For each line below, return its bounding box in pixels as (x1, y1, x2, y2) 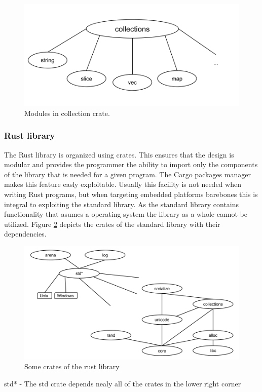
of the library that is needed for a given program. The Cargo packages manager (4, 169, 251, 179)
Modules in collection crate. (24, 107, 110, 118)
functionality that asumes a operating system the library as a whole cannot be (4, 209, 248, 219)
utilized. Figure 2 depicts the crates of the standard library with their (4, 218, 220, 229)
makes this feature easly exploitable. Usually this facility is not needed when (4, 179, 241, 189)
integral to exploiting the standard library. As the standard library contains (4, 199, 239, 209)
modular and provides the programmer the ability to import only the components (4, 159, 258, 170)
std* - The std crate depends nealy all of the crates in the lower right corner (4, 378, 241, 389)
